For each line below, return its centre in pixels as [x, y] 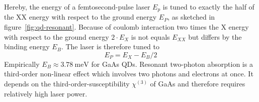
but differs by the [215, 36]
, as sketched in [191, 17]
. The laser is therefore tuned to [110, 46]
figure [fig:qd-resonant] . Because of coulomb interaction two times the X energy [126, 27]
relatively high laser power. [46, 93]
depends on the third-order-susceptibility [67, 84]
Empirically [22, 64]
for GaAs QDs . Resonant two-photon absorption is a [172, 64]
